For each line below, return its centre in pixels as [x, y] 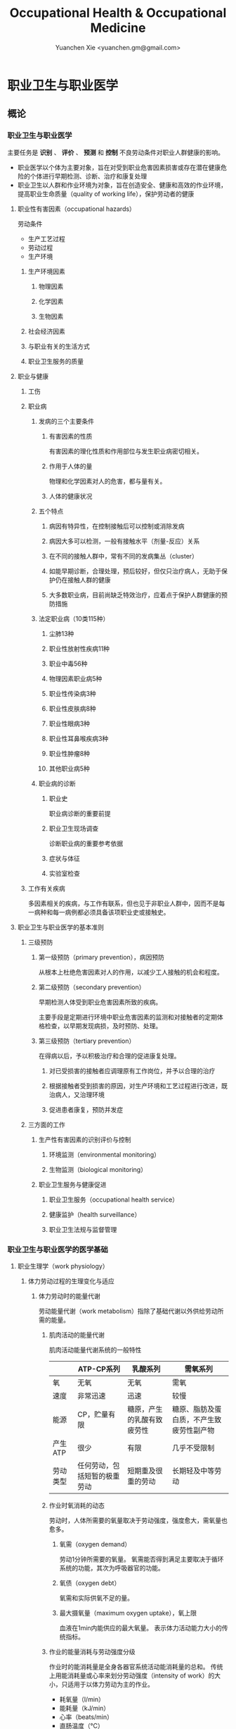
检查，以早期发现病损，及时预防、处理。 [103, 1026]
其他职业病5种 [69, 768]
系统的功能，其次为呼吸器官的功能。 [112, 1568]
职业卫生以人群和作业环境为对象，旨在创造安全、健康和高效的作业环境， [122, 185]
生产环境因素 [46, 271]
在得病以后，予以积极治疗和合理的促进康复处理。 [109, 1056]
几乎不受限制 [193, 1448]
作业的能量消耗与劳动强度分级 [92, 1651]
